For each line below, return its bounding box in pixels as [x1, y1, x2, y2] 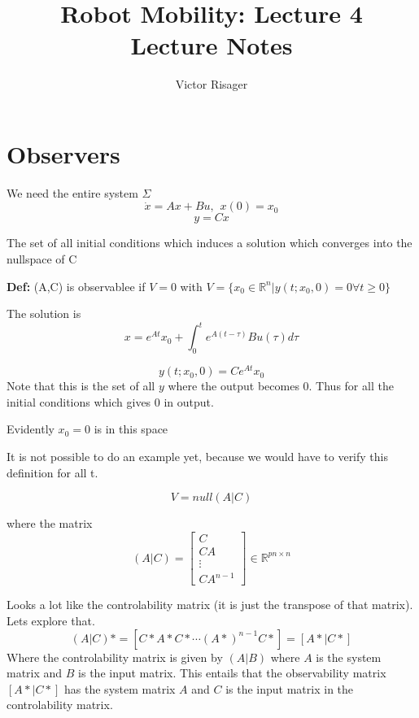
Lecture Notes [130, 28, 293, 62]
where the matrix [7, 515, 93, 532]
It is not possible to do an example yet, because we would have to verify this [7, 447, 388, 464]
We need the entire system [7, 184, 138, 201]
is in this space [94, 420, 168, 437]
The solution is [7, 305, 81, 322]
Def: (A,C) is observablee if [7, 277, 146, 294]
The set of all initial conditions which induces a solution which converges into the [7, 234, 412, 251]
